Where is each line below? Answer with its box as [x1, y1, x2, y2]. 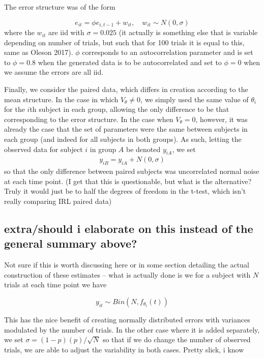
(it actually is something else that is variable [119, 27, 258, 38]
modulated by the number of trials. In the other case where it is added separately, [4, 324, 260, 335]
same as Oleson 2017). [4, 47, 73, 57]
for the [4, 104, 25, 114]
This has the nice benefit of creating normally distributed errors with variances [4, 314, 250, 324]
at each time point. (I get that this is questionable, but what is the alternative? [4, 175, 252, 186]
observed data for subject [4, 143, 83, 154]
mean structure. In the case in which [4, 94, 119, 104]
